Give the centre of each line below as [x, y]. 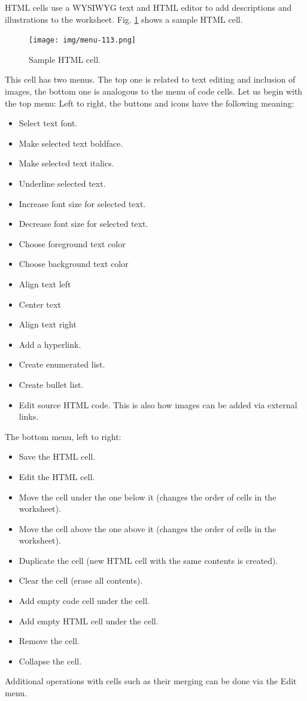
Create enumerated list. [62, 364]
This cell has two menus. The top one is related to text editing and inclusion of [150, 79]
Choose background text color [74, 264]
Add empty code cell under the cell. [84, 601]
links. [29, 416]
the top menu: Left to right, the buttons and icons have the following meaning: [150, 103]
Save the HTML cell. [57, 456]
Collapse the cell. [50, 661]
